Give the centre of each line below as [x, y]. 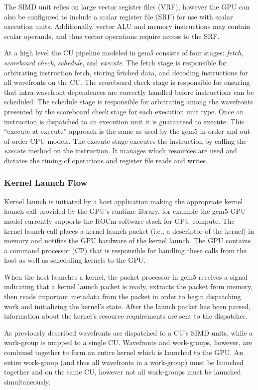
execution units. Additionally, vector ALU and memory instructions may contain [127, 26]
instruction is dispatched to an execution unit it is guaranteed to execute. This [124, 121]
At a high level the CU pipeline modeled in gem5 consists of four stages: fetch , [124, 53]
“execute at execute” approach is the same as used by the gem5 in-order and [121, 131]
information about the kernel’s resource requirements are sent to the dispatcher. [126, 316]
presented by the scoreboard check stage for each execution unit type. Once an [124, 111]
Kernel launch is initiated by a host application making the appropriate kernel [124, 201]
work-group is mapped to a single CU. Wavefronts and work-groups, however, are [128, 342]
